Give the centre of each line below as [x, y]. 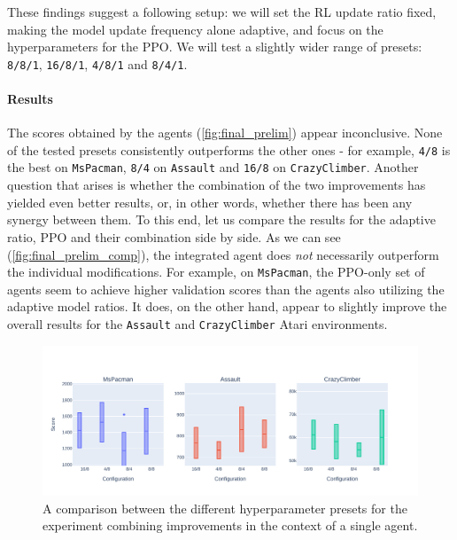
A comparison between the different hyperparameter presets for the [225, 508]
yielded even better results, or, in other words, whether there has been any [210, 202]
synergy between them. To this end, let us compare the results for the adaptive [221, 219]
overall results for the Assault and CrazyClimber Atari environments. [198, 323]
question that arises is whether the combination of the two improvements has [217, 185]
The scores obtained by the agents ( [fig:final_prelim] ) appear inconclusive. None [225, 133]
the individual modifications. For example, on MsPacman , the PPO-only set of [216, 272]
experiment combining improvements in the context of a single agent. [230, 525]
